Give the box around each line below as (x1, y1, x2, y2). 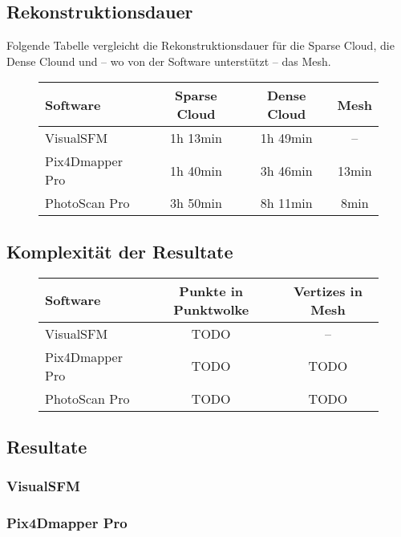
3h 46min (260, 161, 313, 180)
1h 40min (169, 161, 222, 180)
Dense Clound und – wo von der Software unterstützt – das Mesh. (6, 52, 331, 69)
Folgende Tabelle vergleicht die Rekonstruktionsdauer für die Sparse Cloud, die (6, 37, 395, 54)
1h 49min (260, 128, 313, 148)
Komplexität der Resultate (6, 238, 233, 263)
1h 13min (169, 128, 222, 148)
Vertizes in (293, 281, 363, 300)
